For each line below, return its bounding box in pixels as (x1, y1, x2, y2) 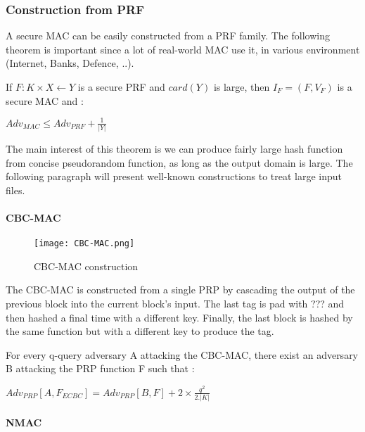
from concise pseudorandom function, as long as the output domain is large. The (6, 155, 353, 170)
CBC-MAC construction (34, 258, 139, 273)
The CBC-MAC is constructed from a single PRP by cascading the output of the (6, 282, 355, 297)
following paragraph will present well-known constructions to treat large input (6, 169, 342, 184)
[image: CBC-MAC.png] (34, 239, 135, 249)
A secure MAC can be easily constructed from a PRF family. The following (6, 28, 330, 43)
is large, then (213, 80, 270, 94)
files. (6, 182, 25, 197)
